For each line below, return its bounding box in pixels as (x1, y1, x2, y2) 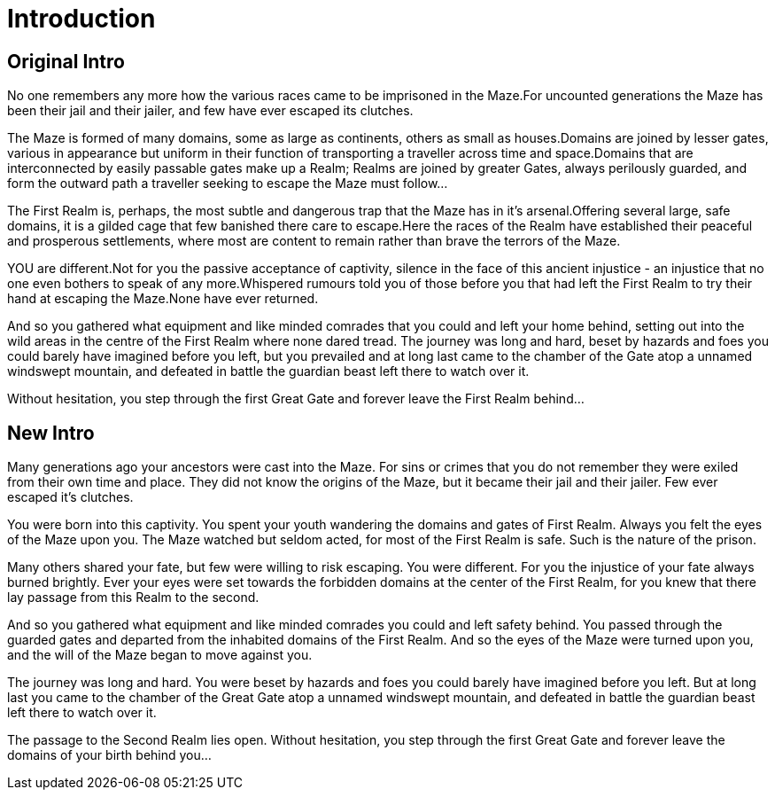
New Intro (7, 421, 95, 444)
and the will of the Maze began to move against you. (7, 647, 313, 663)
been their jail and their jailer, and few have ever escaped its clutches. (7, 103, 414, 119)
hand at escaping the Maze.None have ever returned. (7, 291, 319, 307)
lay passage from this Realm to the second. (7, 590, 260, 606)
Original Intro (7, 50, 125, 73)
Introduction (7, 4, 156, 34)
